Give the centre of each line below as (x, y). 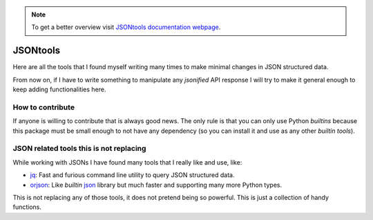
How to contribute (44, 107)
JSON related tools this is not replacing (79, 149)
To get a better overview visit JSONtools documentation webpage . (126, 27)
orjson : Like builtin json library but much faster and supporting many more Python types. (156, 185)
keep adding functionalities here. (59, 89)
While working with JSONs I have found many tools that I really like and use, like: (127, 162)
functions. (27, 207)
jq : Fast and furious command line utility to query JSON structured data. (132, 175)
